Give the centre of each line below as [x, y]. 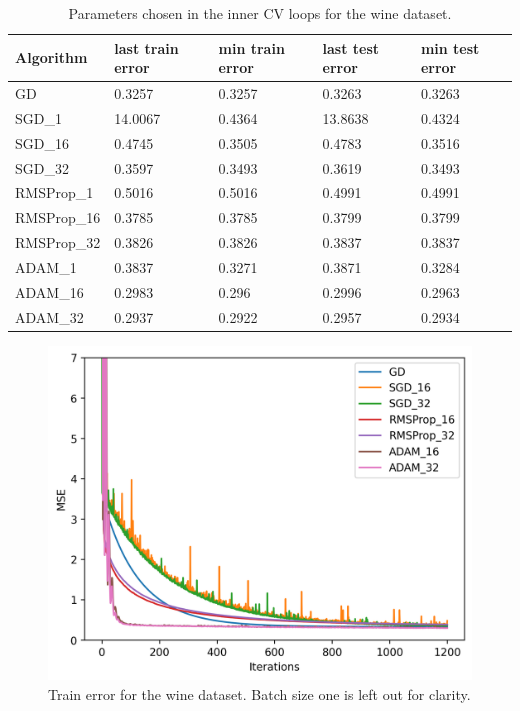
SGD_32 [42, 167]
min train [251, 47]
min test [450, 47]
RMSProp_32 [58, 242]
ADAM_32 [49, 316]
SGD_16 [42, 142]
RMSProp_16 [58, 217]
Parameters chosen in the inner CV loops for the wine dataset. [260, 13]
